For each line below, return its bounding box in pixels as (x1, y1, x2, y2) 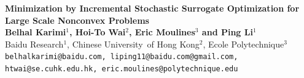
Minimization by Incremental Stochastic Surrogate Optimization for (5, 2, 300, 14)
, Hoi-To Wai (69, 26, 126, 38)
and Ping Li (201, 26, 253, 38)
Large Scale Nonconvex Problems (5, 13, 149, 26)
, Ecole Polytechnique (203, 37, 284, 50)
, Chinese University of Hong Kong (67, 37, 200, 50)
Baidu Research (5, 37, 64, 50)
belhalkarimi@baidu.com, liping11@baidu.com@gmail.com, (5, 52, 238, 62)
